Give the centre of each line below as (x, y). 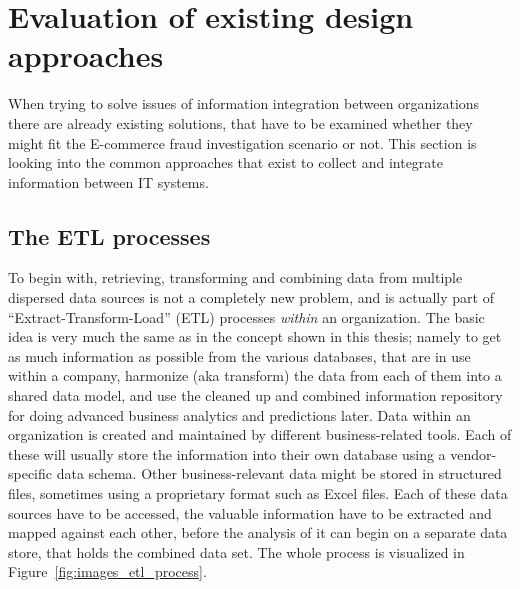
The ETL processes (109, 235)
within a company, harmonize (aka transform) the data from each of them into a (255, 375)
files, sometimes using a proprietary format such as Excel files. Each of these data (258, 493)
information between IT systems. (108, 181)
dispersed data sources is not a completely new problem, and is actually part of (251, 297)
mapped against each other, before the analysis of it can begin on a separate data (258, 532)
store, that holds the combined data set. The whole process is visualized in (236, 551)
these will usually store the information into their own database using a (227, 453)
